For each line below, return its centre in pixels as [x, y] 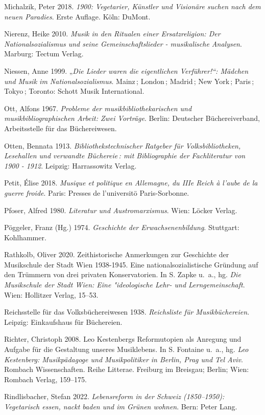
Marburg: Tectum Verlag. [44, 54]
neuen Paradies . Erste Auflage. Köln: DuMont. [77, 16]
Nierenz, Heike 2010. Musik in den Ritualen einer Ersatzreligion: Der [112, 34]
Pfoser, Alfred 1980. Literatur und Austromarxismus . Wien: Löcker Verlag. [121, 210]
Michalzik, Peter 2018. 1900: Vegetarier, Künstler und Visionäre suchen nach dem [132, 6]
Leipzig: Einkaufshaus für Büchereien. [63, 321]
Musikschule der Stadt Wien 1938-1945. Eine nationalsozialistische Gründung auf [131, 264]
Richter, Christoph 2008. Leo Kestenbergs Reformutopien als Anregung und [123, 339]
